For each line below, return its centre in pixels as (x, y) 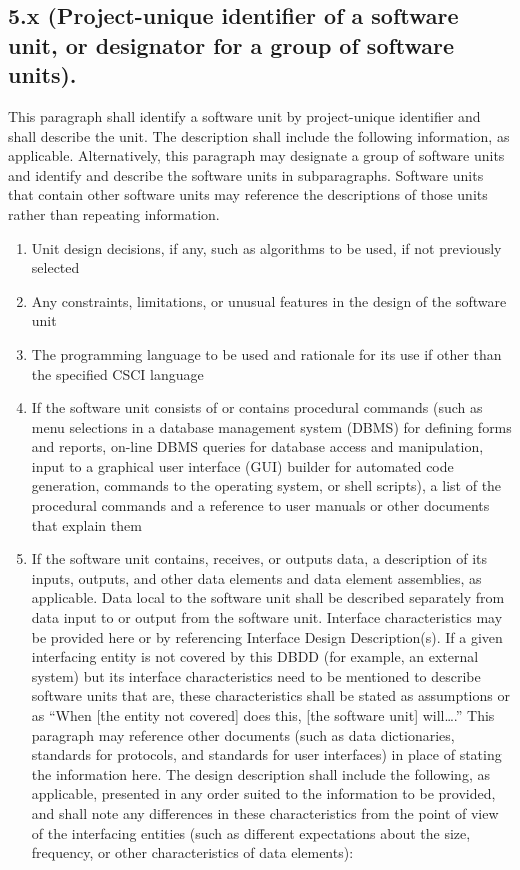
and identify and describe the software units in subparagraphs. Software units (246, 174)
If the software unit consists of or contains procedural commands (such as (257, 407)
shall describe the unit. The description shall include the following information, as (259, 135)
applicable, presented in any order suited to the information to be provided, (263, 793)
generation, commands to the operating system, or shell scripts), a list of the (266, 485)
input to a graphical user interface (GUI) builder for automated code (242, 465)
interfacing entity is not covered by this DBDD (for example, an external (255, 656)
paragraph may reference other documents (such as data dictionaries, (243, 734)
